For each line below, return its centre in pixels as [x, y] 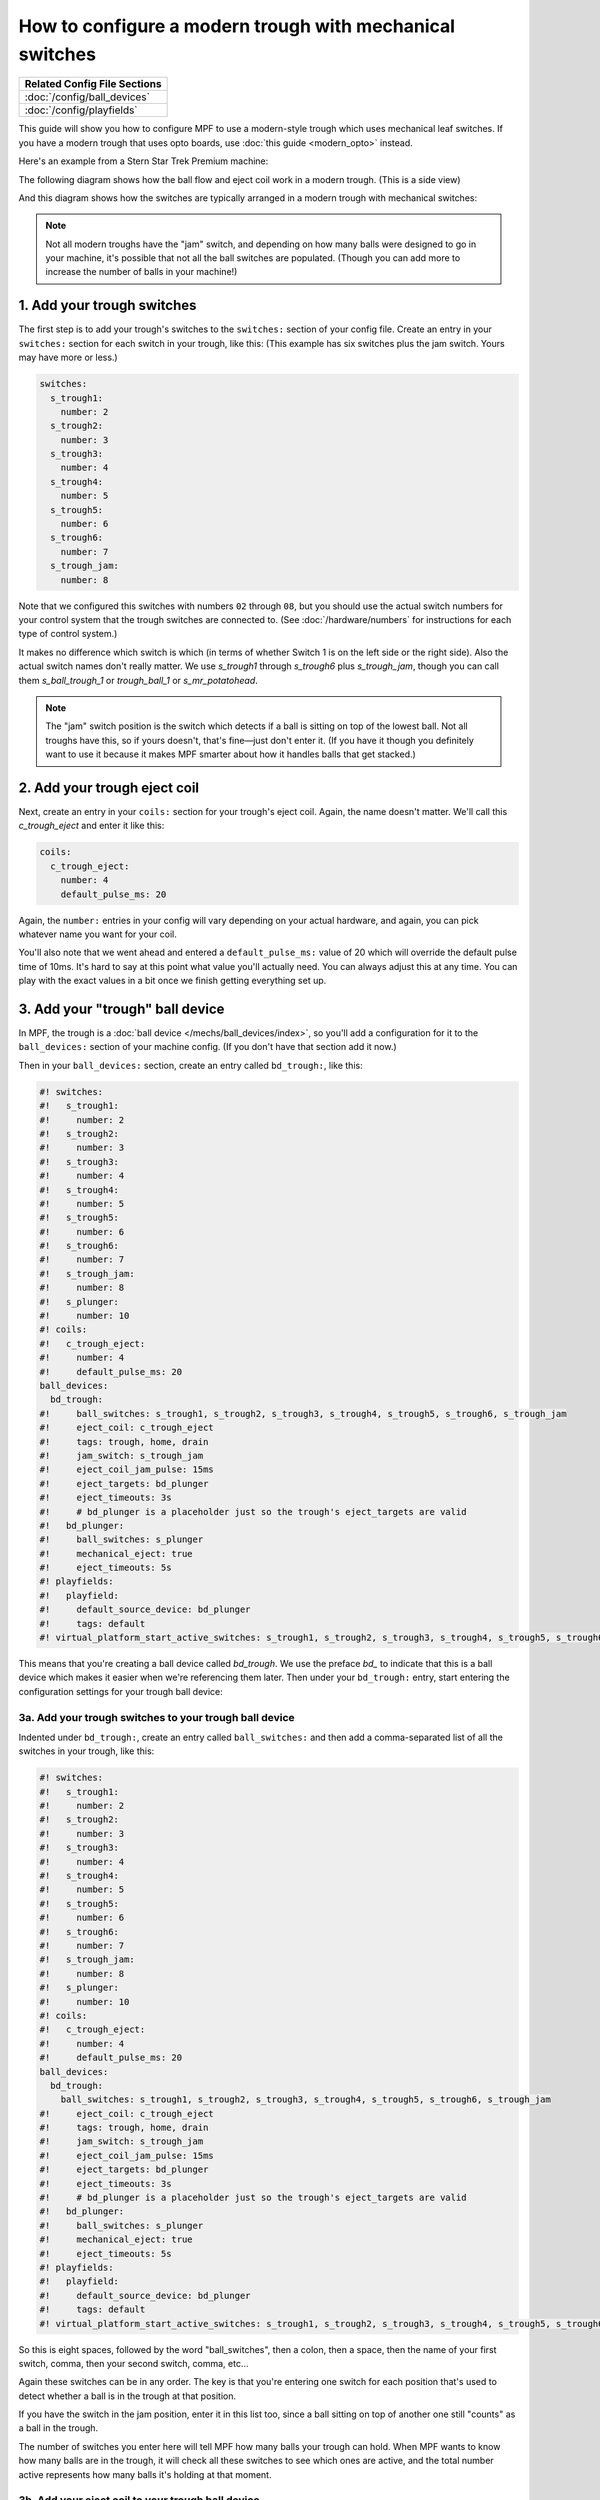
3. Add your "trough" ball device [121, 1008]
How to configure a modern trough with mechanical [236, 26]
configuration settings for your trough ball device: [121, 1691]
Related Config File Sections [93, 84]
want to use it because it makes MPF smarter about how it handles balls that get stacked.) [231, 754]
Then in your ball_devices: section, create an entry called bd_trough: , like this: [191, 1065]
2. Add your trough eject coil [109, 787]
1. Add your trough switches [107, 305]
